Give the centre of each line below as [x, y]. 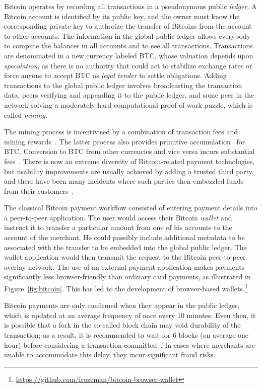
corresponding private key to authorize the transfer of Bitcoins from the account [128, 26]
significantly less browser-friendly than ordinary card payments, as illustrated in [127, 277]
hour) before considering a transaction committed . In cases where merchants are [130, 344]
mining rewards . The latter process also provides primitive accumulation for [125, 141]
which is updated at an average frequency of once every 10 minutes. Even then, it [130, 315]
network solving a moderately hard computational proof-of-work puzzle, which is [128, 104]
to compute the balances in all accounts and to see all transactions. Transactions [128, 46]
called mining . [26, 114]
